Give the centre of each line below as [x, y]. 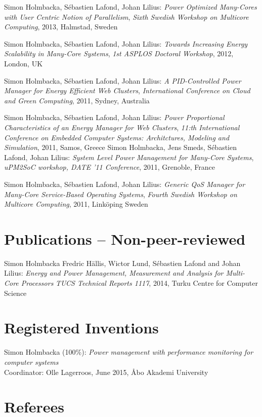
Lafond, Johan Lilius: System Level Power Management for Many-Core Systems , [129, 157]
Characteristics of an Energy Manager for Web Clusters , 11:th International [122, 127]
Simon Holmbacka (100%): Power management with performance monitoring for [129, 352]
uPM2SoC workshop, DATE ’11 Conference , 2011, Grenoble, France [110, 167]
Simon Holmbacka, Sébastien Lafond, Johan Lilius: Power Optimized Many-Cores [130, 7]
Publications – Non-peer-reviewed [125, 238]
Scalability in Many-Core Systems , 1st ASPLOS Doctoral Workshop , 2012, [119, 53]
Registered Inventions [81, 328]
